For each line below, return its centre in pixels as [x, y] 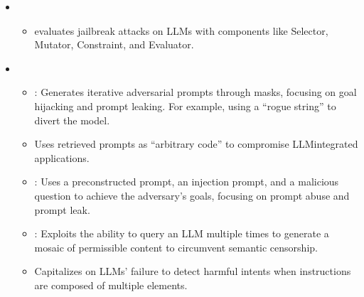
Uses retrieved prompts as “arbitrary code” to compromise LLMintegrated [196, 144]
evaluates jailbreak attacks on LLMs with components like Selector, [181, 30]
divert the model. [72, 120]
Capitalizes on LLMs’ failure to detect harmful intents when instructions [193, 271]
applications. [62, 157]
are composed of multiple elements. [111, 285]
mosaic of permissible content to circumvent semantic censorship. [176, 247]
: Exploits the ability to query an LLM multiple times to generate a [182, 233]
